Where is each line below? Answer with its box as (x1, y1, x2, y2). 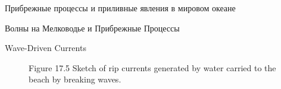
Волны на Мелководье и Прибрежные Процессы (5, 21, 180, 34)
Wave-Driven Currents (5, 42, 86, 54)
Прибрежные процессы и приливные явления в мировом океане (5, 2, 236, 14)
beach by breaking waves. (29, 73, 121, 85)
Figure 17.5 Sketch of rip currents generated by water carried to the (29, 61, 276, 74)
